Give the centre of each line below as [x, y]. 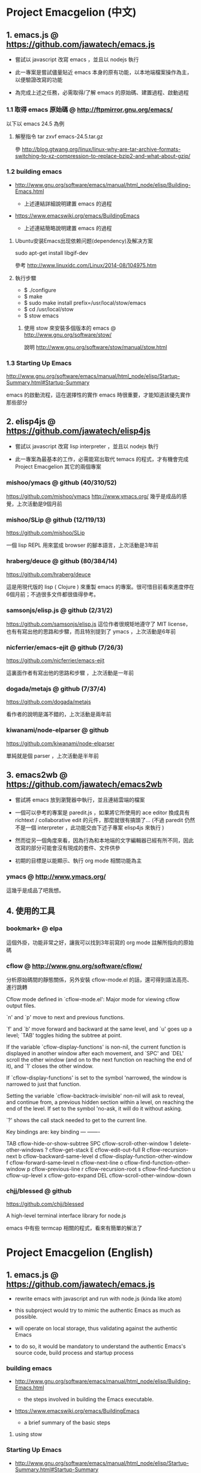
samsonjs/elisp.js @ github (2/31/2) [59, 610]
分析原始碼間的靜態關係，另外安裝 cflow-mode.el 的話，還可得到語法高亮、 [99, 980]
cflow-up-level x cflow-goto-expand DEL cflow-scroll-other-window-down [99, 1175]
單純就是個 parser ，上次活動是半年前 [52, 755]
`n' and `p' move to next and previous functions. [65, 1017]
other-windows [25, 1150]
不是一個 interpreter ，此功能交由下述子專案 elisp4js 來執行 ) [89, 828]
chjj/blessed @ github [39, 1191]
